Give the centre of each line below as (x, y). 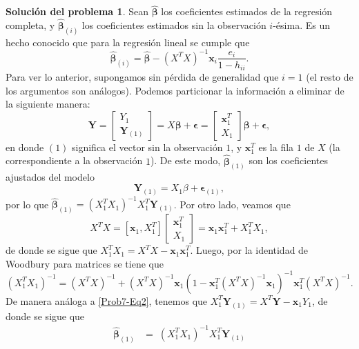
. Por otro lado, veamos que (232, 204)
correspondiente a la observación (74, 160)
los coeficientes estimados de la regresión (247, 11)
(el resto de (330, 77)
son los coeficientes (288, 160)
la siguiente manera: (48, 104)
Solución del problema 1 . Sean (77, 11)
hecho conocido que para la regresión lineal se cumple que (128, 42)
